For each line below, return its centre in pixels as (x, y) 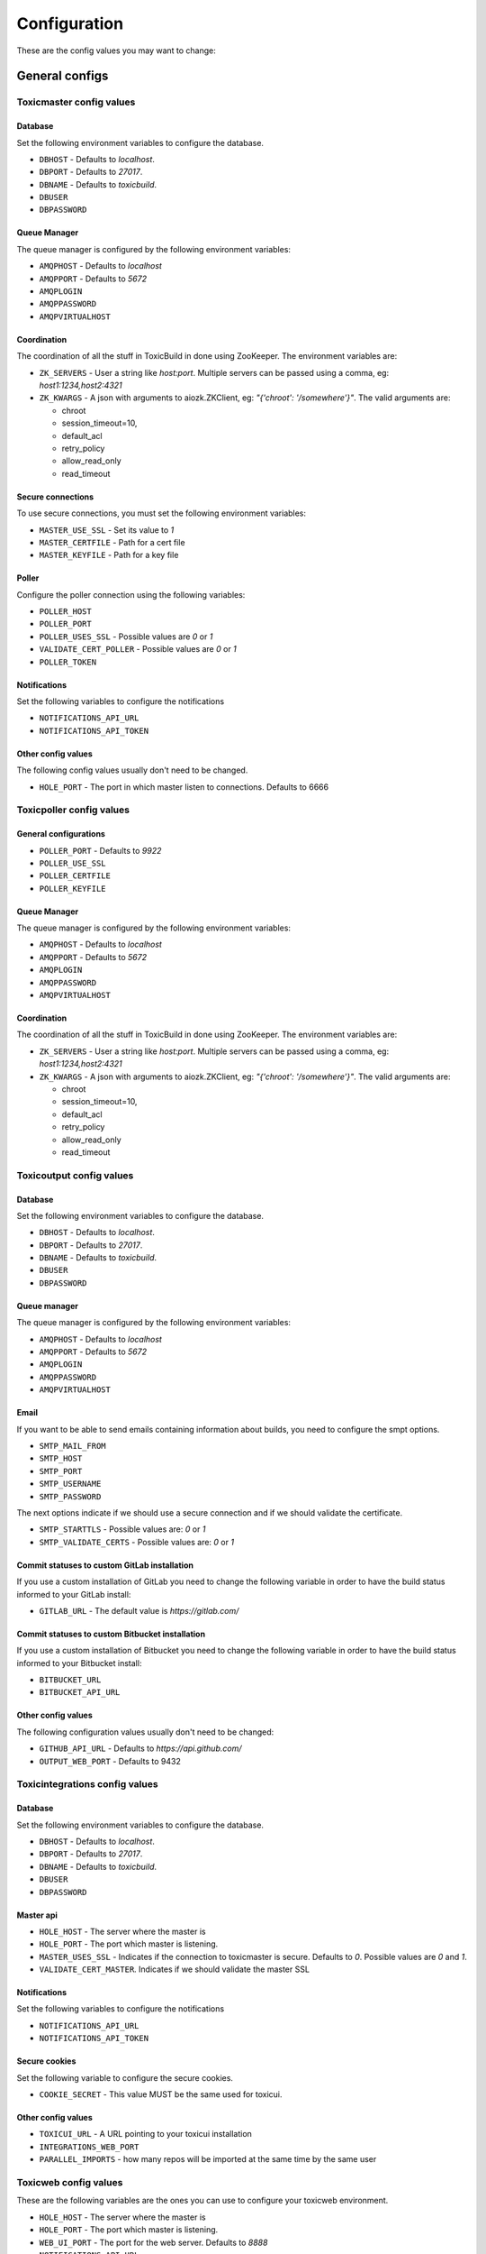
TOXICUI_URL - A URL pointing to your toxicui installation (145, 2134)
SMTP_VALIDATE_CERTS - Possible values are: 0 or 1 (136, 1542)
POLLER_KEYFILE (73, 889)
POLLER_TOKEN (68, 662)
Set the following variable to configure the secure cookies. (125, 2077)
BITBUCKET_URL (70, 1680)
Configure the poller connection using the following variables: (131, 594)
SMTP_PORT (61, 1471)
